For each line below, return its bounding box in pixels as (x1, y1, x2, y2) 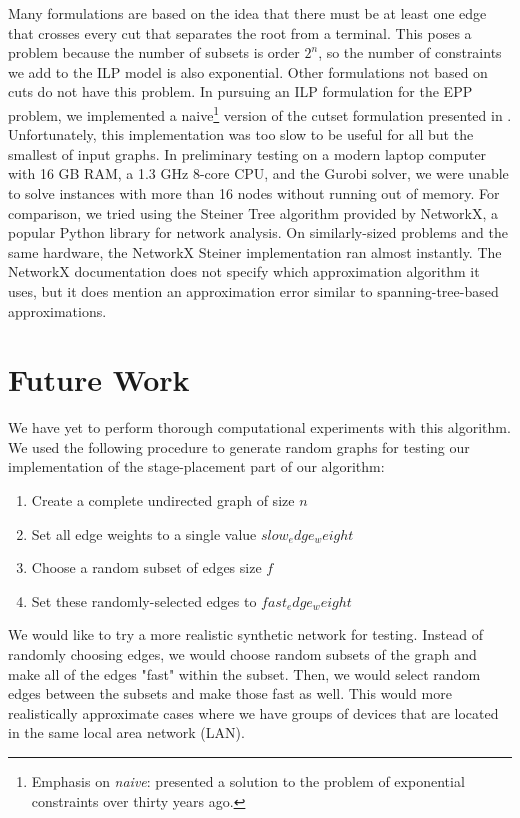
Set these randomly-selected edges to (31, 590, 257, 611)
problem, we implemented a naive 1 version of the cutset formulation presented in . (8, 101, 512, 125)
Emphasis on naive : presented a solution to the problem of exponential (31, 771, 465, 791)
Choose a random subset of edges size (31, 557, 262, 578)
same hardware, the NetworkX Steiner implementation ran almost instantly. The (8, 241, 502, 262)
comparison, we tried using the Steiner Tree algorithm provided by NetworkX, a (8, 202, 499, 223)
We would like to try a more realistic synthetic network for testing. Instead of (8, 624, 483, 645)
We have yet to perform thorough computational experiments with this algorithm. (8, 417, 511, 438)
